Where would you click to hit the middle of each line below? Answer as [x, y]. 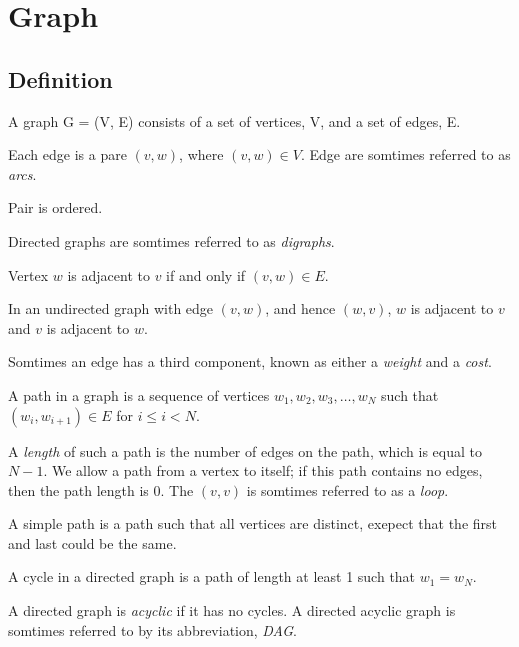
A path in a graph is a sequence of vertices [139, 394]
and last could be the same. [92, 542]
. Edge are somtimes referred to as [405, 154]
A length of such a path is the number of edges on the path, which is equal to [245, 450]
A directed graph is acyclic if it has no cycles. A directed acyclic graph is [232, 610]
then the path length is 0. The [101, 489]
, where [201, 154]
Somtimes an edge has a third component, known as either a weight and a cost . [250, 361]
